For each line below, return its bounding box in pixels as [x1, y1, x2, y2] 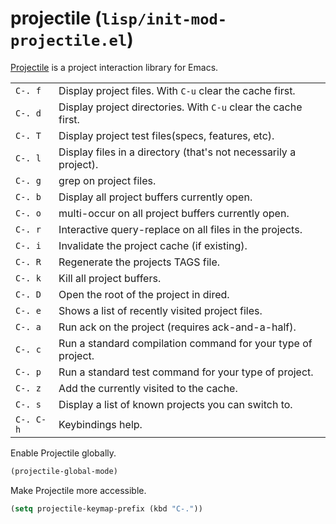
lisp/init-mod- [101, 10, 228, 29]
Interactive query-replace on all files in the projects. [58, 222, 303, 236]
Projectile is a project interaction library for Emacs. [10, 61, 219, 73]
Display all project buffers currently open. [58, 190, 253, 204]
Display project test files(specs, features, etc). [58, 128, 275, 142]
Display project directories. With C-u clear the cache [58, 100, 303, 114]
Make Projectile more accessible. [10, 484, 147, 496]
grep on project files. [58, 173, 157, 187]
